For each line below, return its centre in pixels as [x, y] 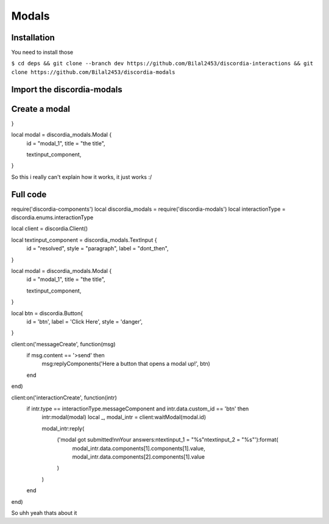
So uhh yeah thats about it [44, 512]
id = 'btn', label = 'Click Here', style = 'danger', [85, 321]
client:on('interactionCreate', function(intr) [64, 398]
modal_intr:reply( [63, 428]
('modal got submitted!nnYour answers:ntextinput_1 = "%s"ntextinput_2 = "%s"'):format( [168, 440]
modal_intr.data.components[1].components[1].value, [139, 448]
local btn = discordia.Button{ [47, 313]
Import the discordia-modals [67, 89]
